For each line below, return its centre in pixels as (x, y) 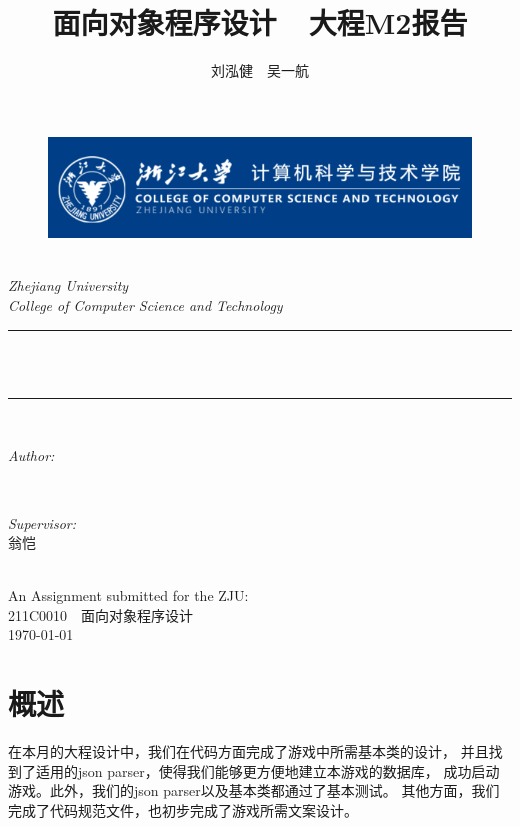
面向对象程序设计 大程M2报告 (260, 22)
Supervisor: (42, 522)
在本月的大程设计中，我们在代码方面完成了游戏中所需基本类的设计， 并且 (248, 751)
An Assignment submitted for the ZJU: (128, 595)
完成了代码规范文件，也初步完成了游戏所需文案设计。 (183, 809)
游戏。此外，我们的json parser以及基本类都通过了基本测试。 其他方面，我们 (254, 790)
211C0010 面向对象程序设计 (101, 614)
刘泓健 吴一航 (260, 70)
